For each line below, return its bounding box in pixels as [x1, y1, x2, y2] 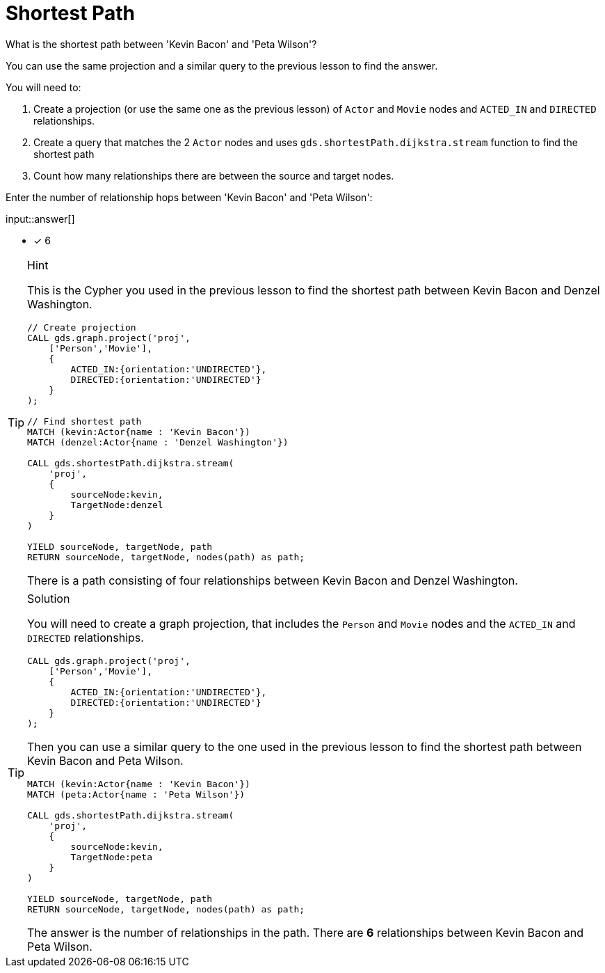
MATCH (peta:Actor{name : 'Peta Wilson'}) [27, 789, 245, 800]
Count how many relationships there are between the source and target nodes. [33, 169, 394, 182]
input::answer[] [6, 212, 75, 225]
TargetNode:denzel [70, 499, 163, 510]
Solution [27, 591, 70, 606]
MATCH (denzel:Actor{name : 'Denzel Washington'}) [27, 436, 289, 448]
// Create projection [27, 322, 136, 333]
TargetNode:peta [70, 851, 153, 862]
